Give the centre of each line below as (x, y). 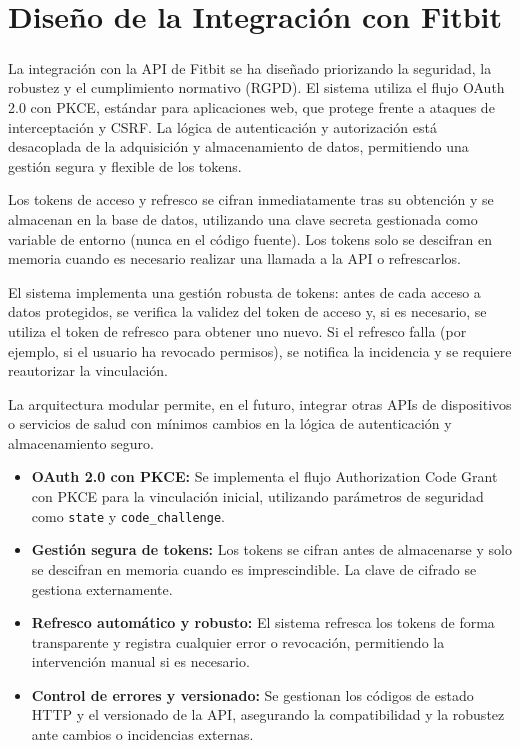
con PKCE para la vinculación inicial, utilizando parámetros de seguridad (257, 496)
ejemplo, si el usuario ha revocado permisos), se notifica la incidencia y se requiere (260, 350)
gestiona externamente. (102, 588)
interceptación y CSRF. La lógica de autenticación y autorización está (222, 126)
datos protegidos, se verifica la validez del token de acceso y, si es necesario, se (247, 311)
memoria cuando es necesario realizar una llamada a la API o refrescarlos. (235, 258)
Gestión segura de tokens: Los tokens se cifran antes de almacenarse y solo (271, 549)
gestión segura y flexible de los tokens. (125, 165)
